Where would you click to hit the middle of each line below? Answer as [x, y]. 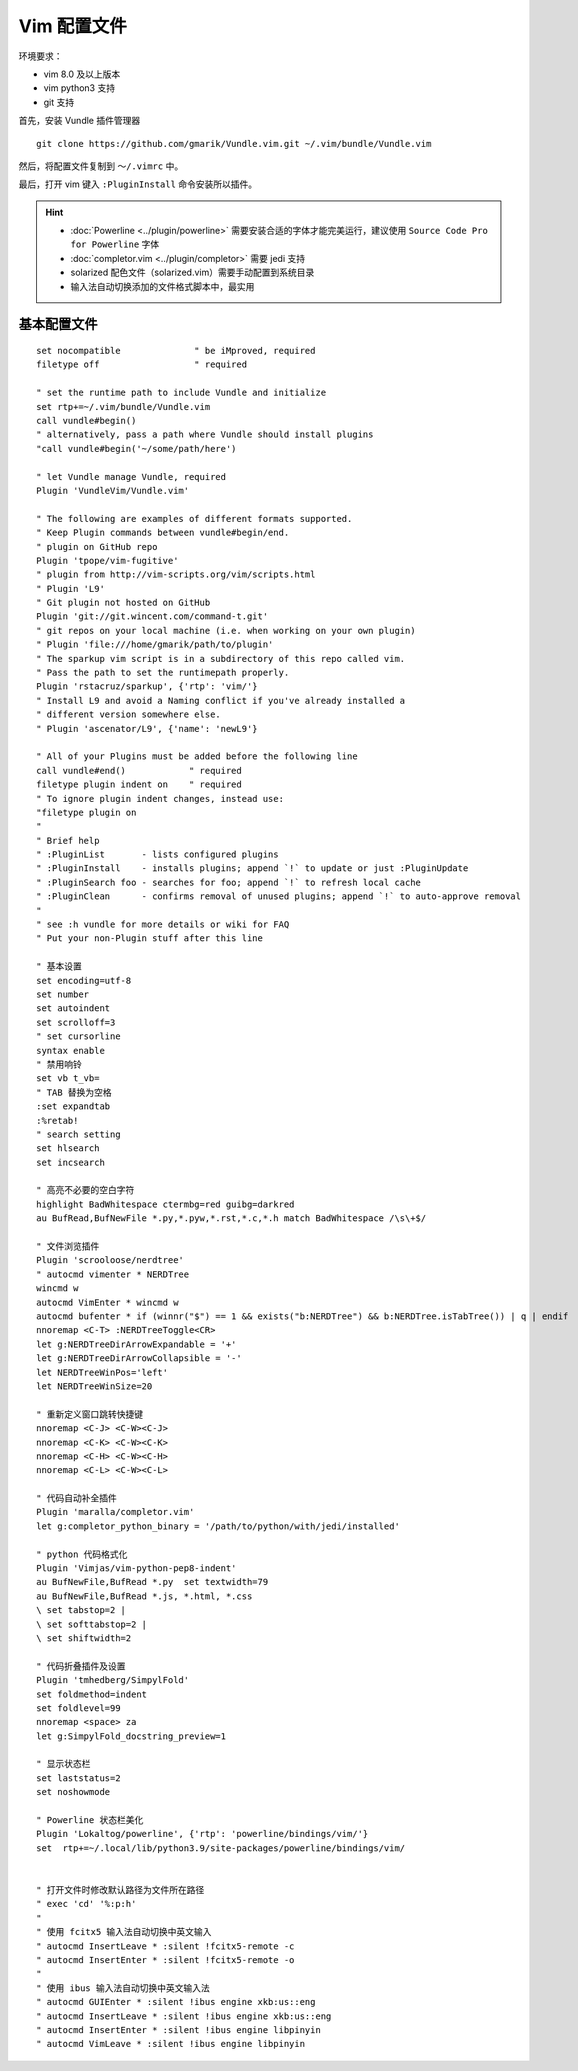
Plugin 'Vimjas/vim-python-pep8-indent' [136, 1568]
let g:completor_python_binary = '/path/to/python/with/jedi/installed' [218, 1526]
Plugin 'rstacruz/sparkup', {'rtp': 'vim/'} [147, 686]
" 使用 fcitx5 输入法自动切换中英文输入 [124, 1932]
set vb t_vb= [68, 1078]
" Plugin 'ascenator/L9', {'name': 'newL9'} [147, 728]
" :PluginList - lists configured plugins [157, 854]
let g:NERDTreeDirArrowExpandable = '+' [136, 1344]
